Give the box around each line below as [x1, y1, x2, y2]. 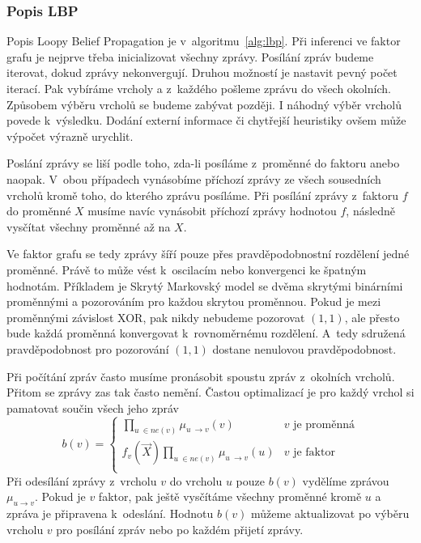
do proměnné [6, 202, 71, 219]
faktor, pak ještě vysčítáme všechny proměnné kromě [98, 488, 362, 505]
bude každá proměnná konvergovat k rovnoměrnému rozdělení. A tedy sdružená [6, 325, 406, 341]
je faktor [293, 447, 335, 459]
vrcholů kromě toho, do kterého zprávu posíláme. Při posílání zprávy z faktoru [6, 186, 399, 203]
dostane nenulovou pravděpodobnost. [212, 340, 397, 357]
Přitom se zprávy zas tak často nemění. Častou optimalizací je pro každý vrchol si [6, 384, 415, 401]
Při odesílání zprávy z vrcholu [6, 472, 157, 489]
